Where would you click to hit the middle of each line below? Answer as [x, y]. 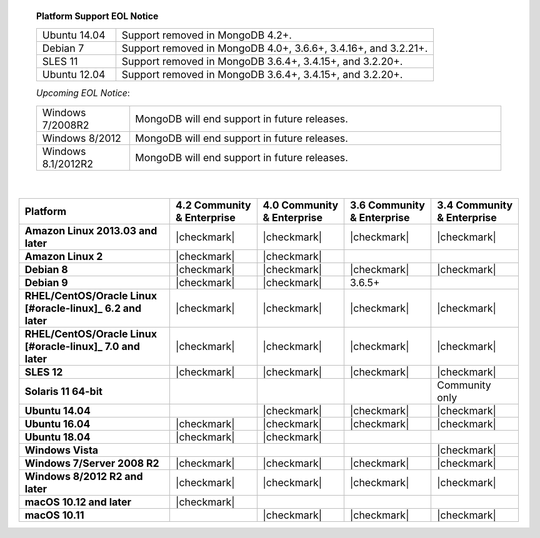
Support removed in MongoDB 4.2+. [206, 35]
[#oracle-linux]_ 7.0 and [82, 347]
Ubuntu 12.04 [73, 75]
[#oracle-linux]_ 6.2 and [83, 308]
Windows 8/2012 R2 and [84, 477]
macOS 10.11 [54, 515]
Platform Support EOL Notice [97, 16]
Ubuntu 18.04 [57, 437]
